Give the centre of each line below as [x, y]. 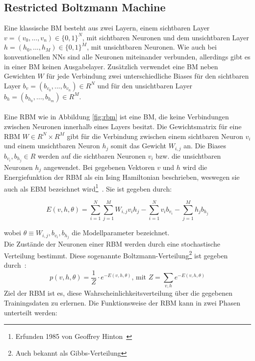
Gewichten [20, 76]
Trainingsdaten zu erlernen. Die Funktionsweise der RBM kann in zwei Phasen [122, 303]
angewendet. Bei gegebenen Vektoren [99, 167]
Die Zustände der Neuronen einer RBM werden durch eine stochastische [112, 244]
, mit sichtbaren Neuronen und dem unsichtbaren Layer [166, 37]
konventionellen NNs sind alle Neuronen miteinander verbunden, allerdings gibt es [127, 56]
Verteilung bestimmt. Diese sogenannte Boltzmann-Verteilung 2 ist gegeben [116, 254]
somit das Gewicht [139, 146]
